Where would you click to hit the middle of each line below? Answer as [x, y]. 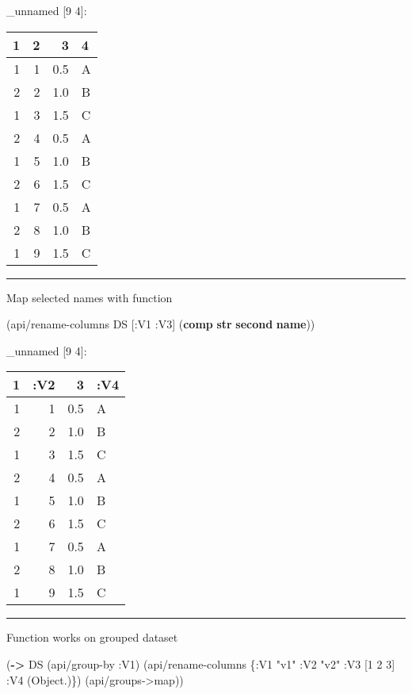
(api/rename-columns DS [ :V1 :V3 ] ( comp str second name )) [161, 324]
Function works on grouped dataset [92, 637]
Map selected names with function [90, 297]
